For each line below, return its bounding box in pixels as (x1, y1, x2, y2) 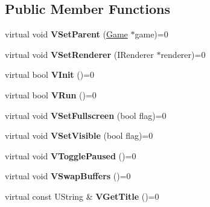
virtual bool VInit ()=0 (5, 68, 95, 81)
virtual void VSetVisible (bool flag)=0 (5, 129, 153, 142)
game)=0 (135, 28, 168, 40)
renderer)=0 (161, 48, 206, 60)
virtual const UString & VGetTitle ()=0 (5, 189, 159, 202)
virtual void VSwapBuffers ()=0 (5, 170, 131, 182)
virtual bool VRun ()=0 (5, 88, 97, 101)
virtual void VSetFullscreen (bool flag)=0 (5, 109, 167, 121)
